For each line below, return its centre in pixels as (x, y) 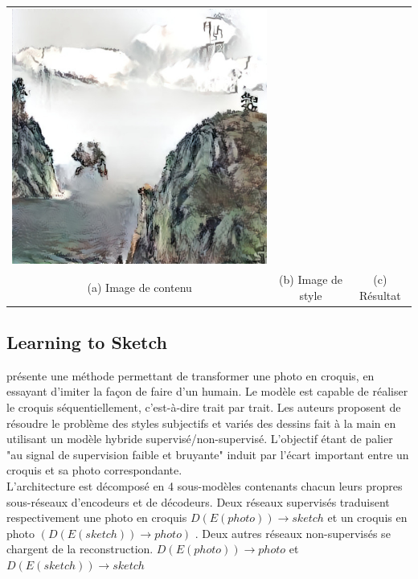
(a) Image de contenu (139, 287)
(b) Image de (311, 279)
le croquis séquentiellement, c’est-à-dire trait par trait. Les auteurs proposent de (204, 407)
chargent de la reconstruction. (80, 549)
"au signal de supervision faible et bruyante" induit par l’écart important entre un (208, 454)
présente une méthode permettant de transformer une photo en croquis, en (191, 375)
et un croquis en (367, 517)
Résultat (380, 295)
